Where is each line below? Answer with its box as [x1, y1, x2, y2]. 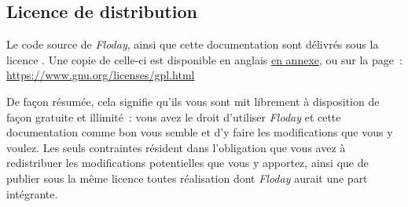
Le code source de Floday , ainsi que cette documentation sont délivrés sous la [6, 36, 379, 53]
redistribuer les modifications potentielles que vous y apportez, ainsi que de [6, 154, 369, 171]
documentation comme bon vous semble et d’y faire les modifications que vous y [6, 124, 393, 140]
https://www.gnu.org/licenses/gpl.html [6, 67, 195, 83]
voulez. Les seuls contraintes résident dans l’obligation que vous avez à [6, 139, 346, 155]
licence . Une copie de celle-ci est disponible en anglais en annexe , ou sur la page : [6, 51, 402, 67]
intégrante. [6, 185, 58, 202]
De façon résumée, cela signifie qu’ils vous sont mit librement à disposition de [6, 93, 380, 109]
